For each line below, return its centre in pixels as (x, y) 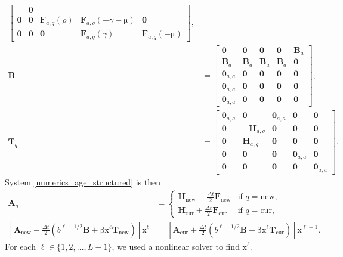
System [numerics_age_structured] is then (83, 182)
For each (20, 246)
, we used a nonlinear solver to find (176, 246)
